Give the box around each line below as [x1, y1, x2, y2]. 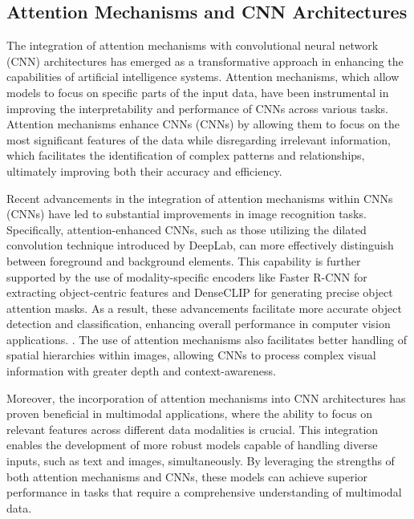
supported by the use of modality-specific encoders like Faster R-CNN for [6, 268, 367, 285]
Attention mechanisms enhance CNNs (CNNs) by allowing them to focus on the [6, 116, 400, 132]
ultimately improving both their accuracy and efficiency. [6, 162, 282, 179]
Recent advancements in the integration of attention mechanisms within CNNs [6, 189, 393, 206]
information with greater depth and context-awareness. [6, 363, 276, 379]
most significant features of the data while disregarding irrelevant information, [6, 131, 391, 148]
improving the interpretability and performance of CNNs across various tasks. [6, 99, 388, 116]
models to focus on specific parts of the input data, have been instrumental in [6, 83, 389, 100]
